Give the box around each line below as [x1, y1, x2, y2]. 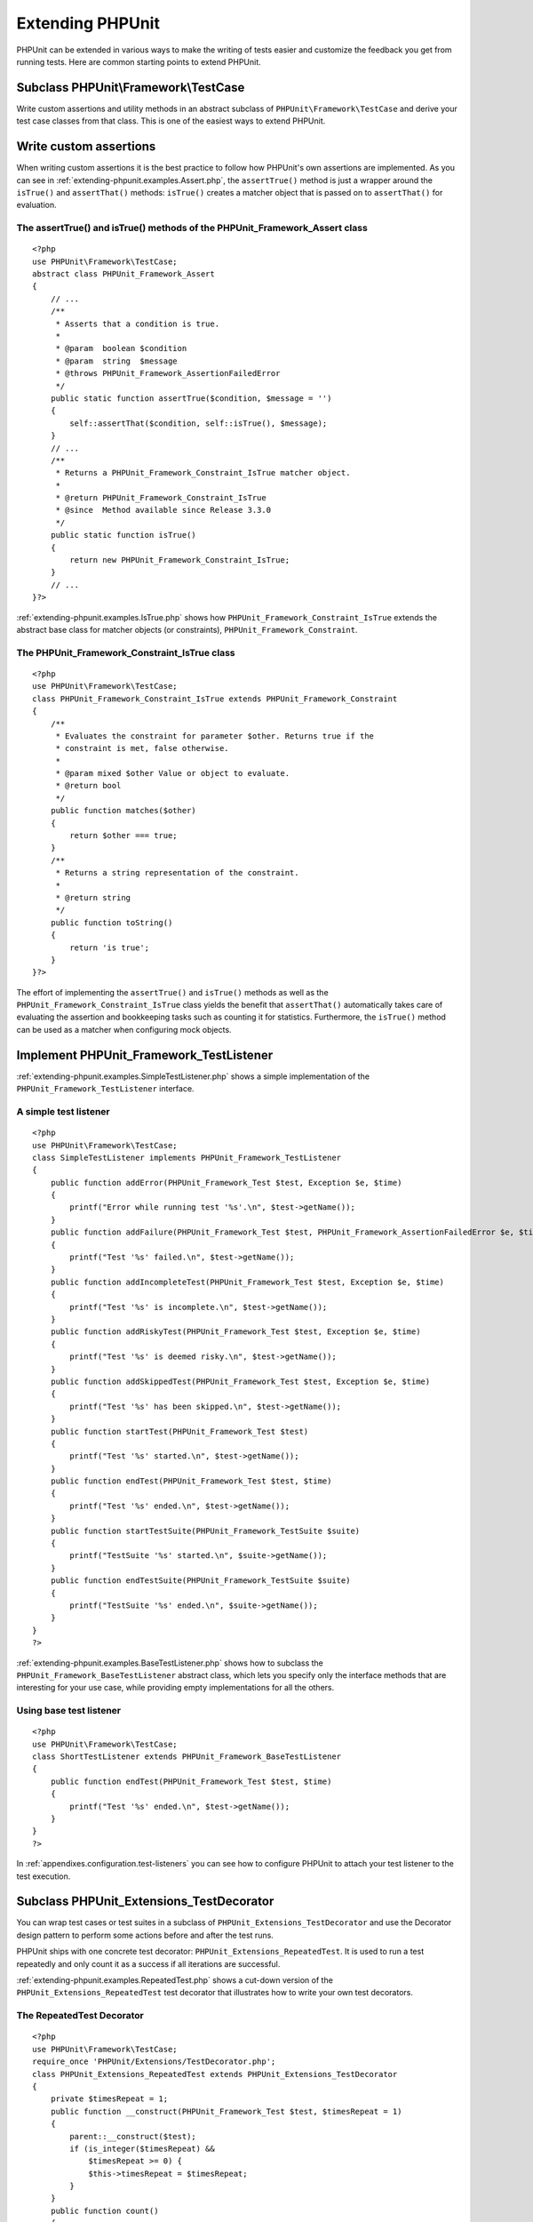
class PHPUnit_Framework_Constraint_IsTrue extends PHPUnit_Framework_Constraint [32, 693, 398, 704]
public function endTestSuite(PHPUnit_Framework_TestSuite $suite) [50, 1576, 351, 1586]
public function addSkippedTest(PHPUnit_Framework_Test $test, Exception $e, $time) [50, 1376, 431, 1387]
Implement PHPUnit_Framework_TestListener [16, 1047, 274, 1062]
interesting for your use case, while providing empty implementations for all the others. [16, 1682, 335, 1693]
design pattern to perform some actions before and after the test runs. [16, 1930, 274, 1940]
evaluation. [16, 200, 57, 211]
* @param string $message [55, 356, 178, 366]
